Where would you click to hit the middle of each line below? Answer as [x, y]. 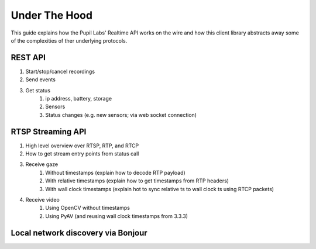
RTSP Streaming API [49, 132]
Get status [38, 90]
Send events [40, 79]
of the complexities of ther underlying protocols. [69, 40]
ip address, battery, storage [79, 99]
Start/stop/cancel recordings [60, 71]
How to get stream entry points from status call [82, 154]
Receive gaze [42, 164]
